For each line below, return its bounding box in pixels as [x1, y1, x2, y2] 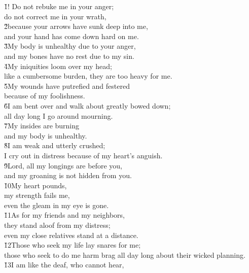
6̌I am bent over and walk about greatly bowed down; [4, 100, 171, 111]
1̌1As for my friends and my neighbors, [4, 210, 125, 220]
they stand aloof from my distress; [4, 220, 111, 230]
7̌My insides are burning [4, 120, 80, 131]
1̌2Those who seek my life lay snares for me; [4, 240, 141, 250]
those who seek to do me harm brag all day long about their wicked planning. [4, 249, 245, 260]
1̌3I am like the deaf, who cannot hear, [4, 259, 124, 270]
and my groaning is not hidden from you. [4, 170, 132, 181]
